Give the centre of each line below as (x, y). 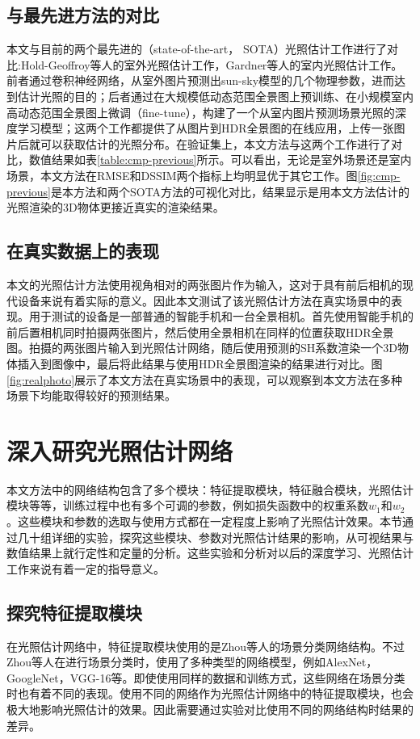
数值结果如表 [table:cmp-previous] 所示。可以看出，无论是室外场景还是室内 (220, 160)
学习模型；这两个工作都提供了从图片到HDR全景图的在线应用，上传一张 (206, 128)
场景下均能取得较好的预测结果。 (91, 395)
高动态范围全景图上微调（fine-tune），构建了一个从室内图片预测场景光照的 (201, 112)
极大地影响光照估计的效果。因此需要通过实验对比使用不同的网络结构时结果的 (210, 709)
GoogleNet (33, 677)
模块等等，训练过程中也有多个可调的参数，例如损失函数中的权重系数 (187, 505)
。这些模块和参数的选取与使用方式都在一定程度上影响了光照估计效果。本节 (204, 521)
